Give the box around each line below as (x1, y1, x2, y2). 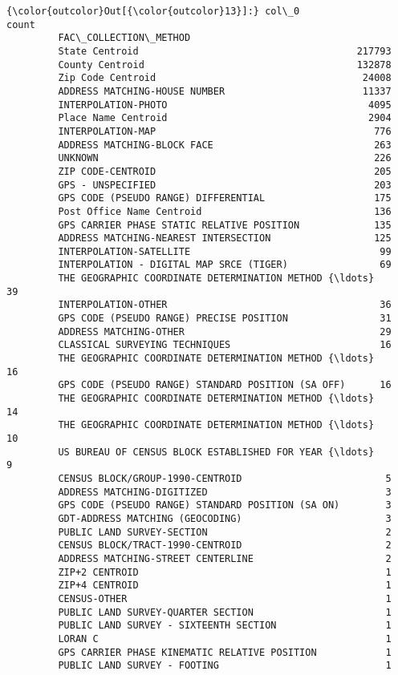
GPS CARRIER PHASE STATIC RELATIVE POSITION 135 (58, 219, 392, 231)
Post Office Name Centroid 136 (58, 205, 392, 217)
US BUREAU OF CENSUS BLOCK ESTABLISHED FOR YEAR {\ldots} (58, 446, 375, 458)
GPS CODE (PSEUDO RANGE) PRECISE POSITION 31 (58, 313, 392, 325)
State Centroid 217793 (58, 45, 392, 57)
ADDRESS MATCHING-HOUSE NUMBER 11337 (58, 85, 392, 97)
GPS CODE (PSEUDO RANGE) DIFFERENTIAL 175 (58, 192, 392, 204)
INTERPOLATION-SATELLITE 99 (58, 245, 392, 257)
